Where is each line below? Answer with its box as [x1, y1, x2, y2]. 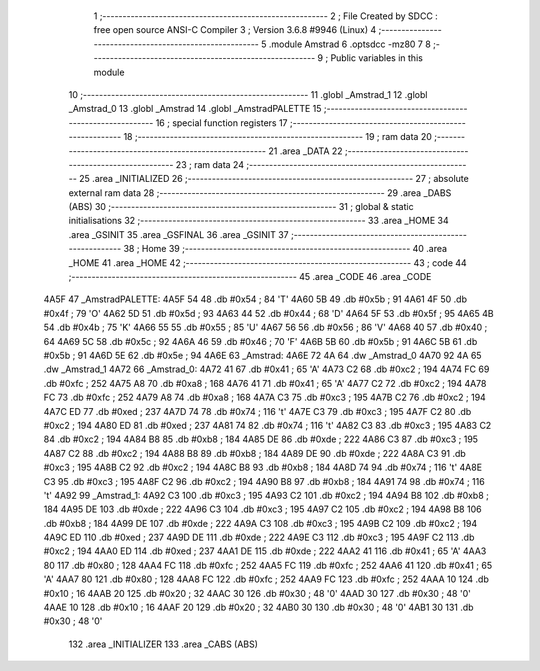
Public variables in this [330, 52, 424, 64]
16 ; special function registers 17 [155, 116, 289, 129]
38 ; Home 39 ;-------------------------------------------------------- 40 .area [123, 243, 448, 255]
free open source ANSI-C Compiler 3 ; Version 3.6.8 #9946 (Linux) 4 [93, 24, 377, 36]
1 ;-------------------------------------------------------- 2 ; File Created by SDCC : [93, 10, 439, 22]
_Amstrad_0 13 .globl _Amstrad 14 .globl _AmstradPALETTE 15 [68, 103, 322, 115]
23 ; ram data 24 [175, 158, 245, 170]
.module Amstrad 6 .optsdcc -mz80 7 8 [268, 38, 432, 50]
